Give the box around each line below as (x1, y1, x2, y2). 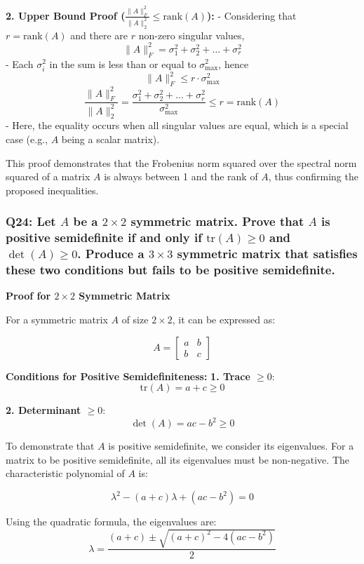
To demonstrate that (6, 438, 95, 453)
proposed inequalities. (6, 182, 99, 197)
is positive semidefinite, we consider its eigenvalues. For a (108, 438, 354, 453)
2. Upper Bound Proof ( (6, 8, 126, 22)
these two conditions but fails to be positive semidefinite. (6, 261, 335, 278)
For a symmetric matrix (6, 312, 108, 327)
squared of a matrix (6, 169, 90, 184)
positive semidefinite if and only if (6, 229, 202, 246)
